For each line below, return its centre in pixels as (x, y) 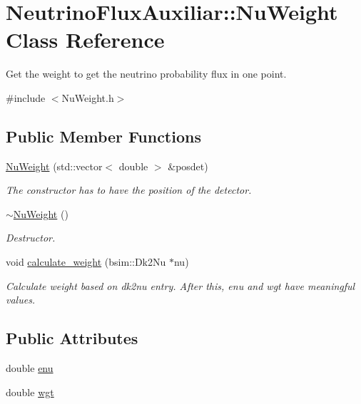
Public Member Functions (103, 136)
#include (26, 97)
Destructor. (31, 238)
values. (21, 300)
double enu (30, 368)
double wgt (30, 392)
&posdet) (188, 166)
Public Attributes (72, 338)
